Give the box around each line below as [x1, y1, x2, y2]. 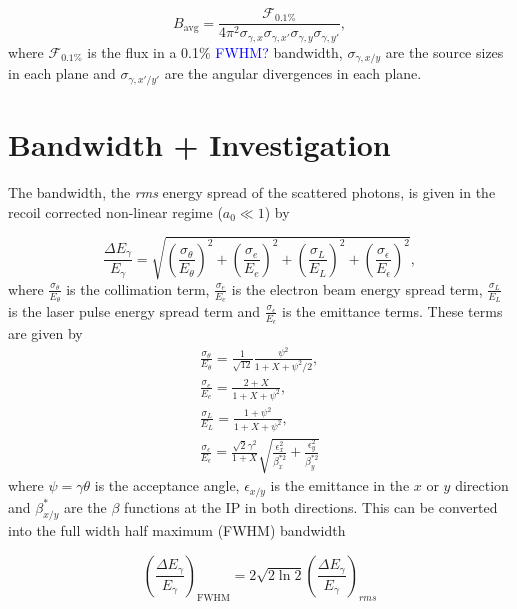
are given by [8, 323, 83, 344]
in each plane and [8, 63, 116, 84]
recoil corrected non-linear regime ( [8, 201, 223, 222]
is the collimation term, [66, 278, 210, 299]
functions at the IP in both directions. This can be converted [124, 496, 498, 517]
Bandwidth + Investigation [8, 124, 391, 165]
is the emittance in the [270, 475, 410, 496]
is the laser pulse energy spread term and [8, 300, 261, 321]
